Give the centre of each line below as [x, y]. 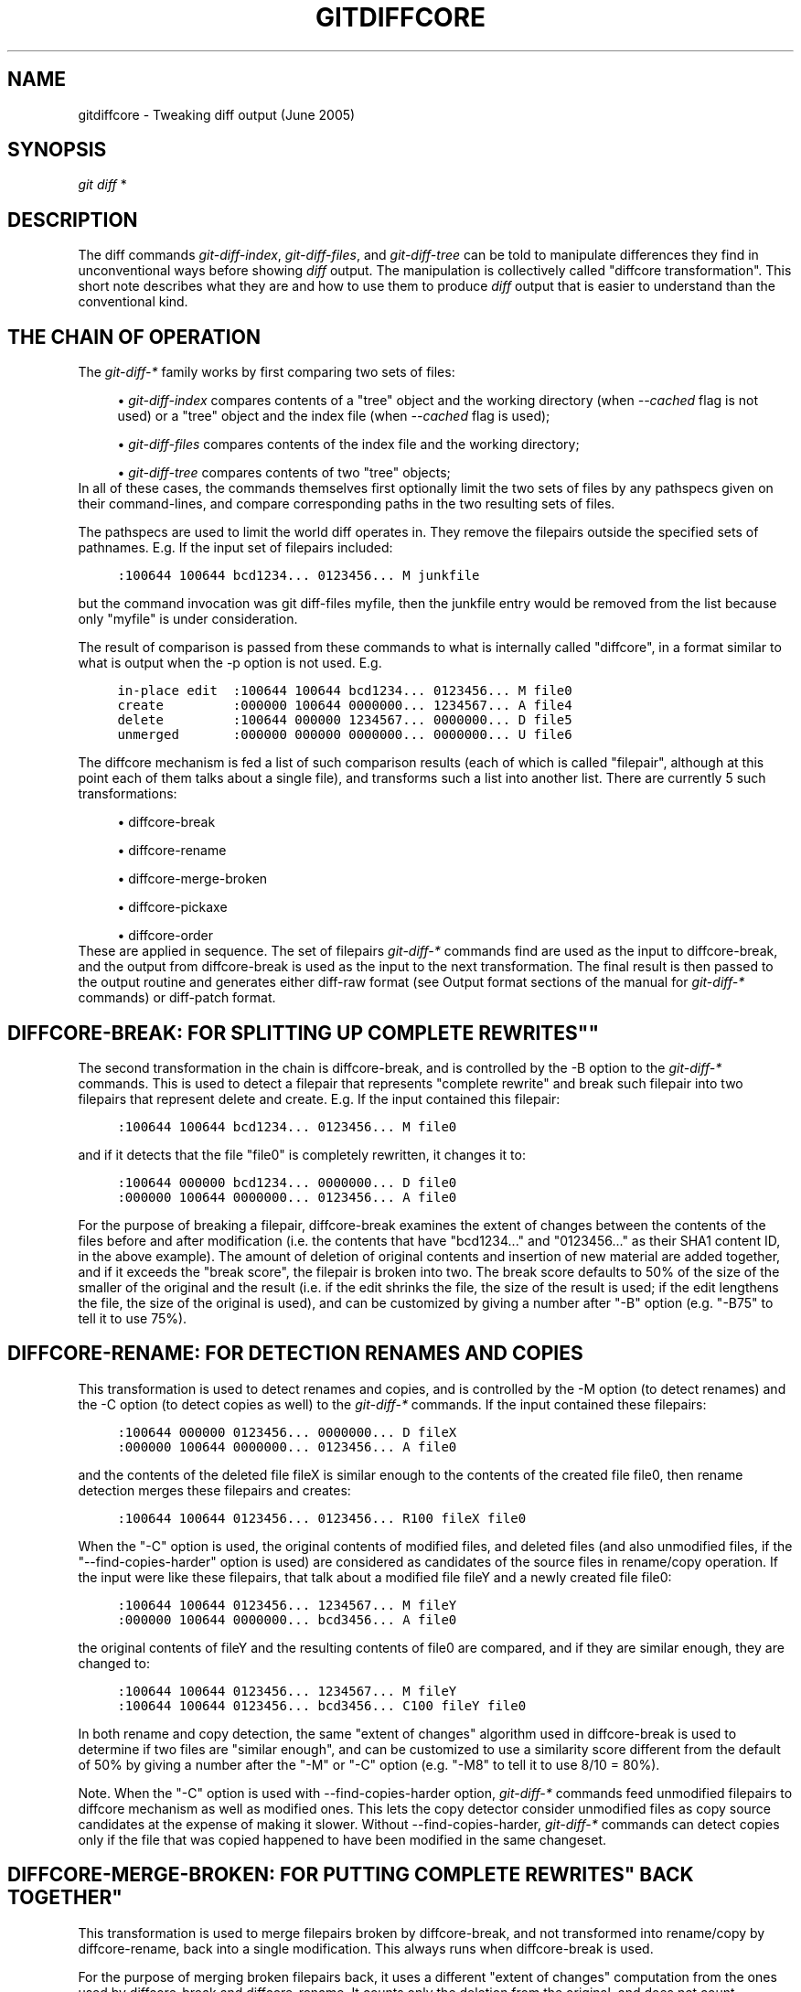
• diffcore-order [166, 936]
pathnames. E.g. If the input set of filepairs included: [235, 548]
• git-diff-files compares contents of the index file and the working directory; [348, 444]
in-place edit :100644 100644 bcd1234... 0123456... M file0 [345, 691]
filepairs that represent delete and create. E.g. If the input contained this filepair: [319, 1098]
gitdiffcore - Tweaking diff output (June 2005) [217, 114]
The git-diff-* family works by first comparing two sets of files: [267, 372]
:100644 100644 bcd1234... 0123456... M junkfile [299, 576]
